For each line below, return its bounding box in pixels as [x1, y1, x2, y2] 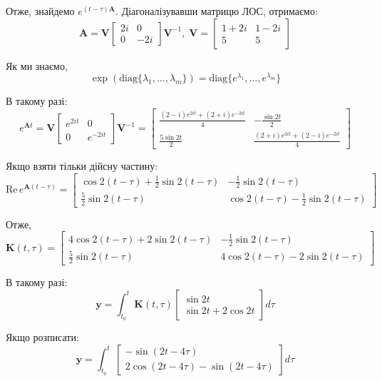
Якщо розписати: [6, 329, 79, 344]
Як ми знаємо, [6, 58, 68, 73]
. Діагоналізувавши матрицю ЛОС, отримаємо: [115, 4, 318, 18]
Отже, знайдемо [6, 4, 75, 18]
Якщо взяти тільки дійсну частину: [6, 158, 158, 173]
